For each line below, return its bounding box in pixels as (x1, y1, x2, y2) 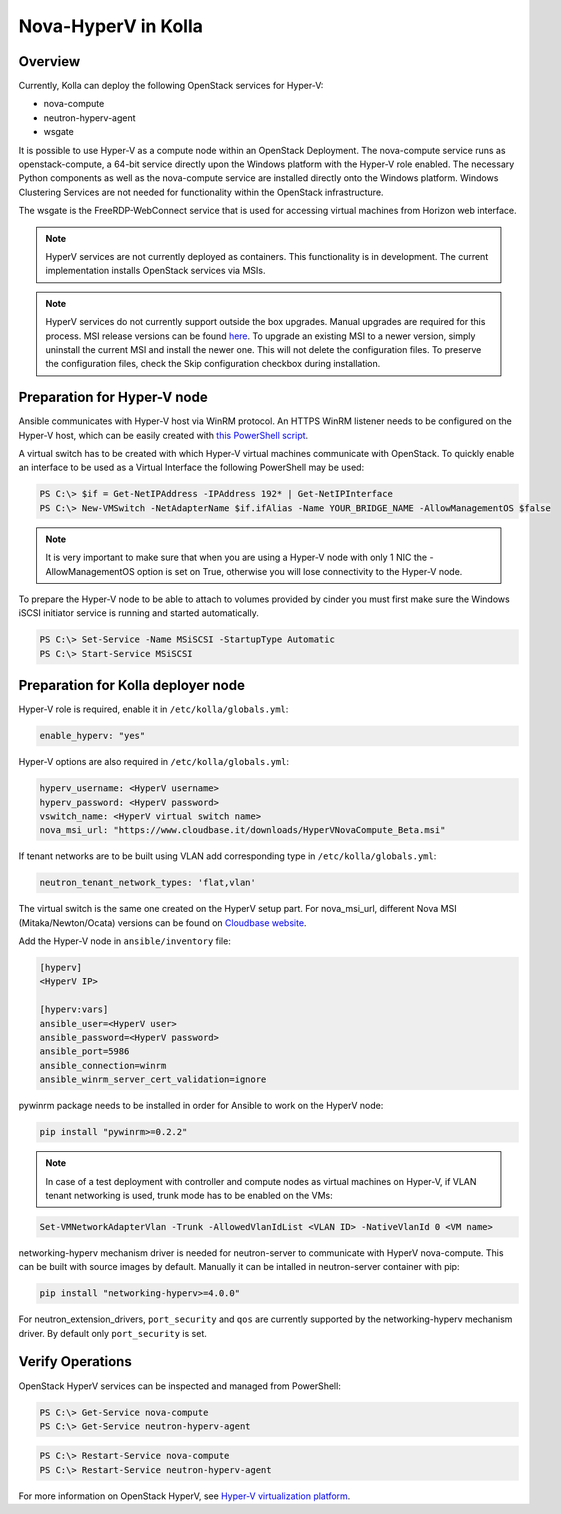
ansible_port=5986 (39, 1046, 130, 1057)
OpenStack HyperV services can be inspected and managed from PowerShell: (18, 1380, 342, 1392)
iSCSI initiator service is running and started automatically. (18, 607, 259, 619)
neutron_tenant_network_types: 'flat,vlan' (39, 877, 257, 889)
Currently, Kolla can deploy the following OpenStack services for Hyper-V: (18, 80, 324, 92)
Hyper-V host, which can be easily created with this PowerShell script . (18, 429, 309, 441)
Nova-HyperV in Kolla (18, 15, 204, 37)
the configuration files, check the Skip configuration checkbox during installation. (45, 358, 381, 370)
